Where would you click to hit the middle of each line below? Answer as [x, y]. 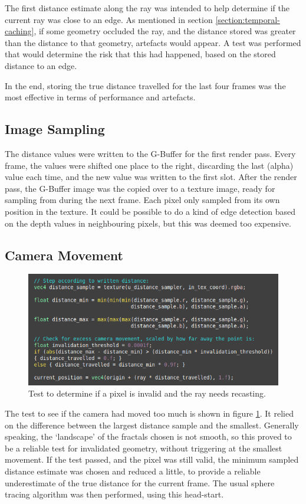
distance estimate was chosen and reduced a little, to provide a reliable [133, 471]
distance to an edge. [41, 65]
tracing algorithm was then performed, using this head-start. [114, 494]
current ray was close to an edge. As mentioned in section [109, 19]
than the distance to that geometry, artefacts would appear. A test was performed [153, 42]
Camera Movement [64, 255]
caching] [19, 31]
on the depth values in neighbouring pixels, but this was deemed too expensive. [148, 223]
